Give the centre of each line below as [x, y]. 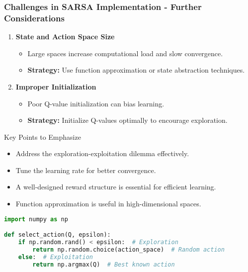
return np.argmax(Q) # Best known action [104, 264]
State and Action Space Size [65, 37]
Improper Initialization [56, 86]
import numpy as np [36, 219]
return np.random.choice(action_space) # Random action [128, 249]
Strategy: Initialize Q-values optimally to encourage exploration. [127, 120]
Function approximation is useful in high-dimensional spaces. [108, 204]
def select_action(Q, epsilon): [57, 235]
